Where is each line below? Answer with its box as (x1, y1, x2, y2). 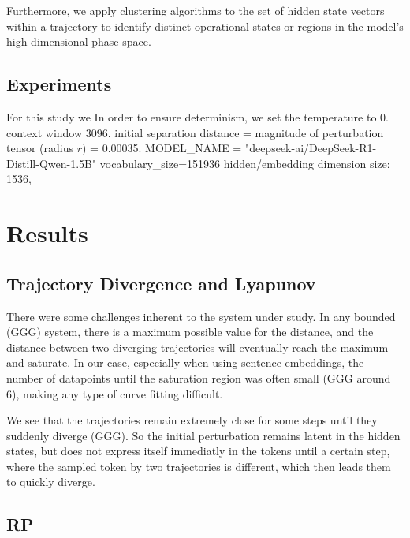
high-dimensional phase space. (6, 33, 151, 50)
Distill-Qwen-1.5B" (6, 155, 97, 171)
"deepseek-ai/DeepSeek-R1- (244, 140, 377, 156)
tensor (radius (6, 140, 74, 156)
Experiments (6, 72, 112, 96)
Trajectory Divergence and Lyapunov (6, 271, 316, 295)
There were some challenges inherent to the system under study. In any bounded (6, 308, 396, 324)
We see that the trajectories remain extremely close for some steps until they (6, 412, 378, 428)
